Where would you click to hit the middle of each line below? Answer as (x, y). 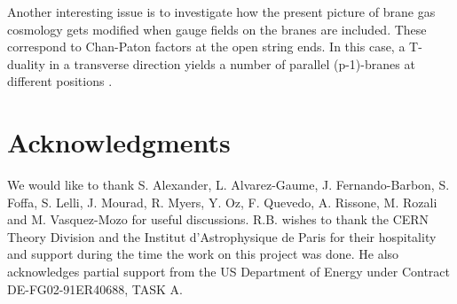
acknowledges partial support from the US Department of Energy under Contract (229, 272)
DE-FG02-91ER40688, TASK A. (95, 288)
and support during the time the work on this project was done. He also (203, 254)
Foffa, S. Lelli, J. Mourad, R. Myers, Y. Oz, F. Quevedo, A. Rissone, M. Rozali (222, 202)
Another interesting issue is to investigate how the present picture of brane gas (221, 12)
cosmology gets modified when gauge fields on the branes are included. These (217, 29)
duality (26, 63)
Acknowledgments (119, 142)
